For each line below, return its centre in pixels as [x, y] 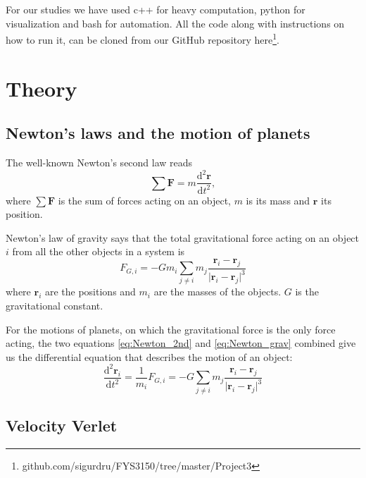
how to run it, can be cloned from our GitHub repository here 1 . [143, 38]
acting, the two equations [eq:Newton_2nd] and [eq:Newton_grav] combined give [181, 343]
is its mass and [278, 200]
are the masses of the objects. [217, 292]
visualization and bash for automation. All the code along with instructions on [175, 23]
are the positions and [90, 292]
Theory [42, 88]
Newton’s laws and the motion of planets [158, 133]
